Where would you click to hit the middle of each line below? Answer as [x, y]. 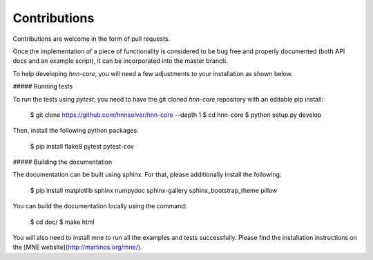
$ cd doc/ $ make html [62, 222]
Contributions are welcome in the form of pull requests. [92, 39]
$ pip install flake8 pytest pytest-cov [82, 146]
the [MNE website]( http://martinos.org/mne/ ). [77, 247]
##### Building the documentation [63, 162]
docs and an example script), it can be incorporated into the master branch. [120, 61]
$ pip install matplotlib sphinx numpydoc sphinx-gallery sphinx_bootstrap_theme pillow [154, 190]
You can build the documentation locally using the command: [100, 206]
